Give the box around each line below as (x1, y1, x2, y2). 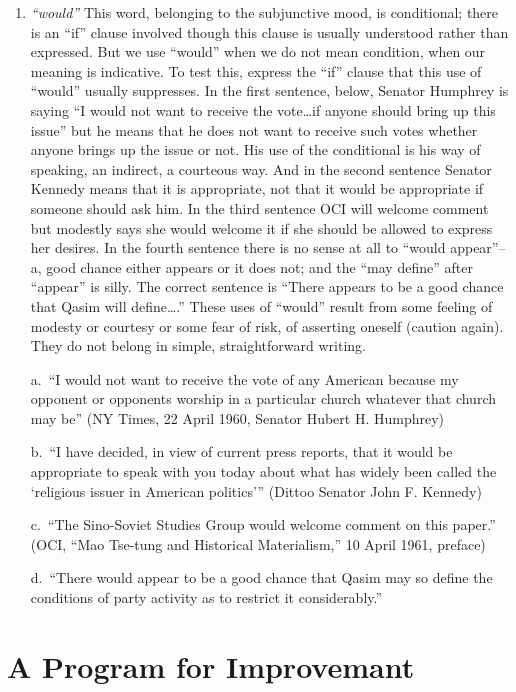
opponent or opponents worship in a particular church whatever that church (30, 388, 496, 409)
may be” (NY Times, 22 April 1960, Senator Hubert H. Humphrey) (30, 407, 445, 428)
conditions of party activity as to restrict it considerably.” (30, 587, 383, 608)
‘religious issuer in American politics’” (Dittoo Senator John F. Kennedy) (30, 480, 482, 501)
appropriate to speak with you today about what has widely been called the (30, 461, 497, 482)
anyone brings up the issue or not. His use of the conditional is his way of (30, 139, 481, 160)
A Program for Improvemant (7, 645, 415, 686)
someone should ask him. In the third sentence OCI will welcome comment (30, 197, 489, 218)
